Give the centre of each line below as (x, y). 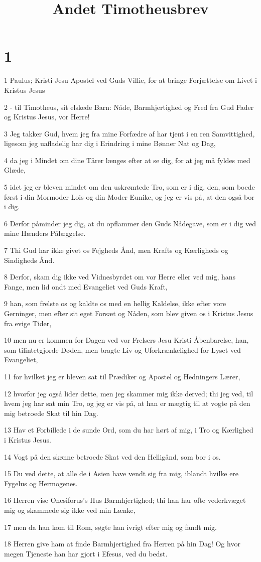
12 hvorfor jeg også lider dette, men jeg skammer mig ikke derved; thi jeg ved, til (129, 393)
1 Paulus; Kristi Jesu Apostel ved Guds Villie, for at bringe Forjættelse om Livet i (130, 80)
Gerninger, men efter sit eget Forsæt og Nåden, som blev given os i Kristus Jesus (129, 313)
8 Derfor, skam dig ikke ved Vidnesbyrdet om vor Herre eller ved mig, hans (120, 277)
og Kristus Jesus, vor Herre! (47, 117)
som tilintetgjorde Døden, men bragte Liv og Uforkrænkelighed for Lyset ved (122, 349)
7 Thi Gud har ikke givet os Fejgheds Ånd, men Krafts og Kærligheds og (116, 250)
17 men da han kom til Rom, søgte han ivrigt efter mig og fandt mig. (110, 527)
